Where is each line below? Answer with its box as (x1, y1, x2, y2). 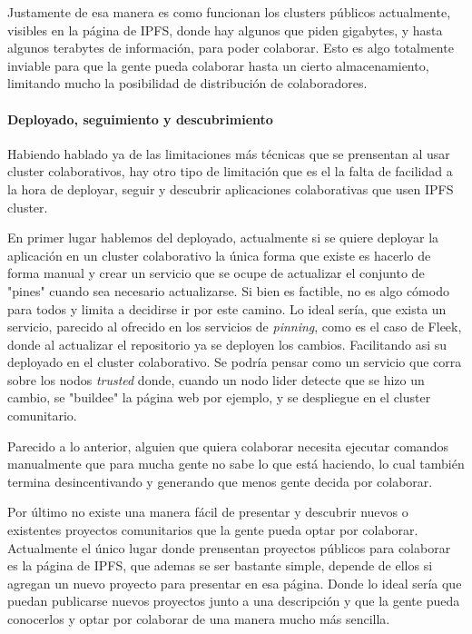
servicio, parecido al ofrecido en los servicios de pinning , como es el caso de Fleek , (7, 317, 462, 336)
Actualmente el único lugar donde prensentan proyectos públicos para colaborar (7, 538, 451, 557)
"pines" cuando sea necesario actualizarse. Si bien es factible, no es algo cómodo (7, 281, 449, 300)
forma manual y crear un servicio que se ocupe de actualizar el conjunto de (7, 263, 425, 282)
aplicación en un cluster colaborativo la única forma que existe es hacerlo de (7, 245, 431, 264)
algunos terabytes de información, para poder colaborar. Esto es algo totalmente (7, 38, 454, 57)
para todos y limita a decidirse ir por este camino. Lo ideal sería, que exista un (7, 299, 447, 318)
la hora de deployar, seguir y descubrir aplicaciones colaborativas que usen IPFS (7, 179, 454, 198)
